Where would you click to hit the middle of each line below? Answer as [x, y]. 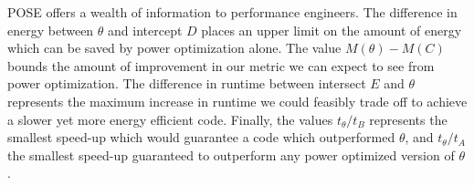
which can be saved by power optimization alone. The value [174, 48]
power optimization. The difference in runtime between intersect [187, 83]
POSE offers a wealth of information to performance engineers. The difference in [232, 12]
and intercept [145, 30]
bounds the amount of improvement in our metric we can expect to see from [221, 65]
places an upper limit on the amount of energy [332, 30]
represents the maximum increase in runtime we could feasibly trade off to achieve [237, 101]
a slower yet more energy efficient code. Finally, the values [170, 119]
